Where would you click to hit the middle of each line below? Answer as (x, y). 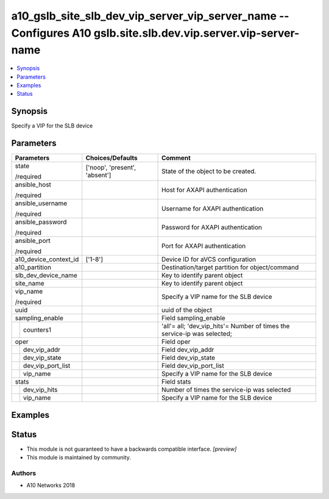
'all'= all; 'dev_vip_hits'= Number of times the (226, 326)
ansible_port (33, 241)
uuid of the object (187, 310)
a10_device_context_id (47, 259)
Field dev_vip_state (189, 358)
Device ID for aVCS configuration (209, 259)
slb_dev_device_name (46, 276)
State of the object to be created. (209, 171)
